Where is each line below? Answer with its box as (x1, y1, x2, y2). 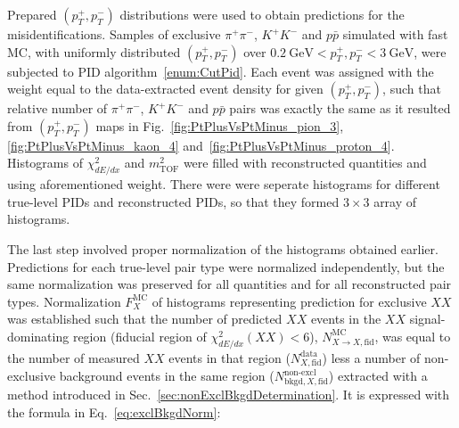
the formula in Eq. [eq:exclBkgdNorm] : (7, 402, 221, 421)
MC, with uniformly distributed (7, 42, 181, 61)
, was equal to (374, 326, 451, 345)
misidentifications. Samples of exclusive (7, 25, 221, 43)
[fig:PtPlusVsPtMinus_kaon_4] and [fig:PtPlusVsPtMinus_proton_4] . (7, 136, 395, 154)
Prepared (7, 5, 57, 23)
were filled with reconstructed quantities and (183, 153, 427, 172)
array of (373, 192, 417, 210)
